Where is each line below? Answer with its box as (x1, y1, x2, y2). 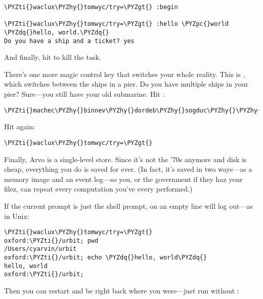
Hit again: (4, 121, 35, 132)
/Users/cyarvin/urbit (4, 245, 77, 253)
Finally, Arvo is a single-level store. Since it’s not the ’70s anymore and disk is (4, 154, 247, 164)
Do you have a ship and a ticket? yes (4, 37, 135, 45)
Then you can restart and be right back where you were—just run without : (4, 285, 239, 296)
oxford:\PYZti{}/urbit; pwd (4, 237, 99, 244)
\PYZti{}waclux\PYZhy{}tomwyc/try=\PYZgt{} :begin (4, 4, 178, 11)
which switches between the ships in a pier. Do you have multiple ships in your (4, 79, 248, 89)
